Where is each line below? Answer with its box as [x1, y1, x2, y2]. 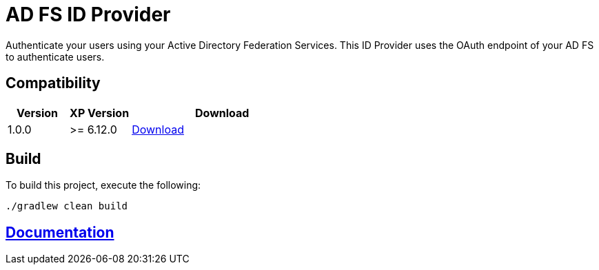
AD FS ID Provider [6, 3, 171, 26]
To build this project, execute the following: [6, 179, 201, 191]
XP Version [70, 105, 130, 120]
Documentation [6, 223, 114, 241]
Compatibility [6, 74, 101, 92]
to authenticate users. [6, 50, 105, 63]
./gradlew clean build [6, 200, 128, 212]
